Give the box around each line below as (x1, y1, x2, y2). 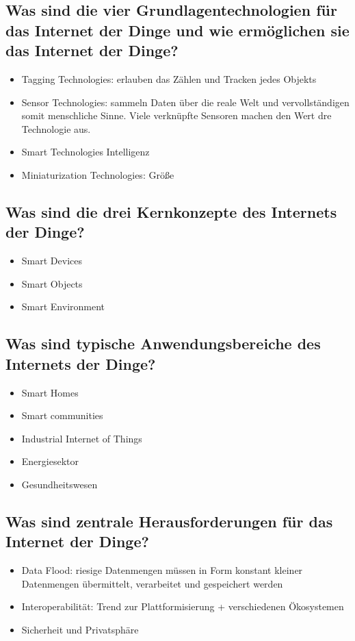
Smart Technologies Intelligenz (21, 144, 150, 159)
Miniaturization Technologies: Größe (21, 167, 174, 181)
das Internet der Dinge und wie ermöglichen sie (5, 19, 350, 40)
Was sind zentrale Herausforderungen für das (5, 510, 333, 531)
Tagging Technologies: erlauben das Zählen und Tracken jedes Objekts (21, 71, 317, 86)
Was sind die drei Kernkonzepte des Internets (5, 201, 337, 222)
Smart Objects (21, 276, 83, 290)
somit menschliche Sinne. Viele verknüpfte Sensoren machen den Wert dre (21, 108, 332, 123)
